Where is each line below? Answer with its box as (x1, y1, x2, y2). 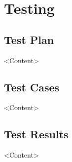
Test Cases (4, 79, 60, 94)
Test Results (4, 126, 69, 142)
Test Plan (4, 32, 54, 47)
